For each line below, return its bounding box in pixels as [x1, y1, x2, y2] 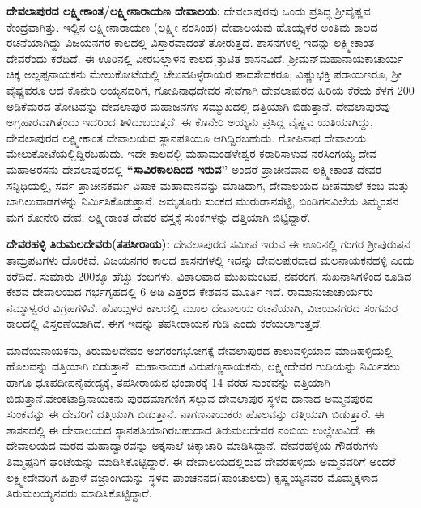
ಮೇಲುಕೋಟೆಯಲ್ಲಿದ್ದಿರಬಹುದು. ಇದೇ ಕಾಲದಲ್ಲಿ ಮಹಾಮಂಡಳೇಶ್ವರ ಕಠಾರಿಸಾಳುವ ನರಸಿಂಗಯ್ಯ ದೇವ [6, 145, 377, 162]
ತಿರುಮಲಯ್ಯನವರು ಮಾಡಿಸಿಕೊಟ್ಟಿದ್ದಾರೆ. [6, 485, 152, 502]
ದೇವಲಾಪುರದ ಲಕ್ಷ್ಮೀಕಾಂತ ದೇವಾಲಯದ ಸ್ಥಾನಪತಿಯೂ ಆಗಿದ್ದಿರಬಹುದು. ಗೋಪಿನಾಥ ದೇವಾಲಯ [6, 129, 366, 146]
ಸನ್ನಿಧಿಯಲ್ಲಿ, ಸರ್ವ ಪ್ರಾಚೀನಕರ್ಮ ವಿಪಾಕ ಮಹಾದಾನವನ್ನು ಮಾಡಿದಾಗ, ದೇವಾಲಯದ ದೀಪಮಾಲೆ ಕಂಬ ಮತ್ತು [6, 176, 410, 193]
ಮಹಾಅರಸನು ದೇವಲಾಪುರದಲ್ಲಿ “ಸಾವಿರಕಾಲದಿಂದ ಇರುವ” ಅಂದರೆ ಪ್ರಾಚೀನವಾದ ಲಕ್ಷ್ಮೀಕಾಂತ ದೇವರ [6, 160, 382, 177]
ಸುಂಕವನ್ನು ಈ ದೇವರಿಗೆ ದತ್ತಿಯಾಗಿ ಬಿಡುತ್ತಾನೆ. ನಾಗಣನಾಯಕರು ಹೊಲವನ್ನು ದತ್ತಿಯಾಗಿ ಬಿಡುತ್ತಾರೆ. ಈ [6, 405, 385, 422]
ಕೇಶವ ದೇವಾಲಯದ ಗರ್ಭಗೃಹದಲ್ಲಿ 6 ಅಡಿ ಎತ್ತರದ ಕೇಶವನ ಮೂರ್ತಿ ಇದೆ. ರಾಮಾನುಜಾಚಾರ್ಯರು [6, 283, 373, 300]
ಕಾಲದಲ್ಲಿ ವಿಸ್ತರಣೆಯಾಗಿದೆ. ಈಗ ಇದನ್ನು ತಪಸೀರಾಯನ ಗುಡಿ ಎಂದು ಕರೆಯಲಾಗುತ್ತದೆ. [6, 315, 323, 332]
